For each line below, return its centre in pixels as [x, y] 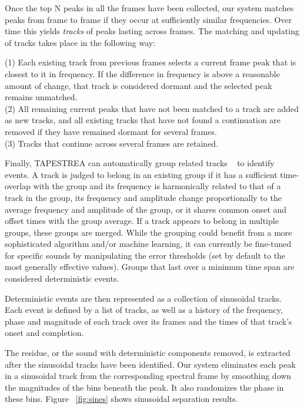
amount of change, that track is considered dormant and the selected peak [138, 85]
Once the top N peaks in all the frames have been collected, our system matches [149, 8]
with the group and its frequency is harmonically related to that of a [157, 186]
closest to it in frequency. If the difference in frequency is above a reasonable [142, 73]
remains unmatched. [41, 97]
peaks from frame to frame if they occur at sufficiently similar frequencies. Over [148, 19]
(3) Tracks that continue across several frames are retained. [112, 143]
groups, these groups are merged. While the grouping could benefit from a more [148, 232]
